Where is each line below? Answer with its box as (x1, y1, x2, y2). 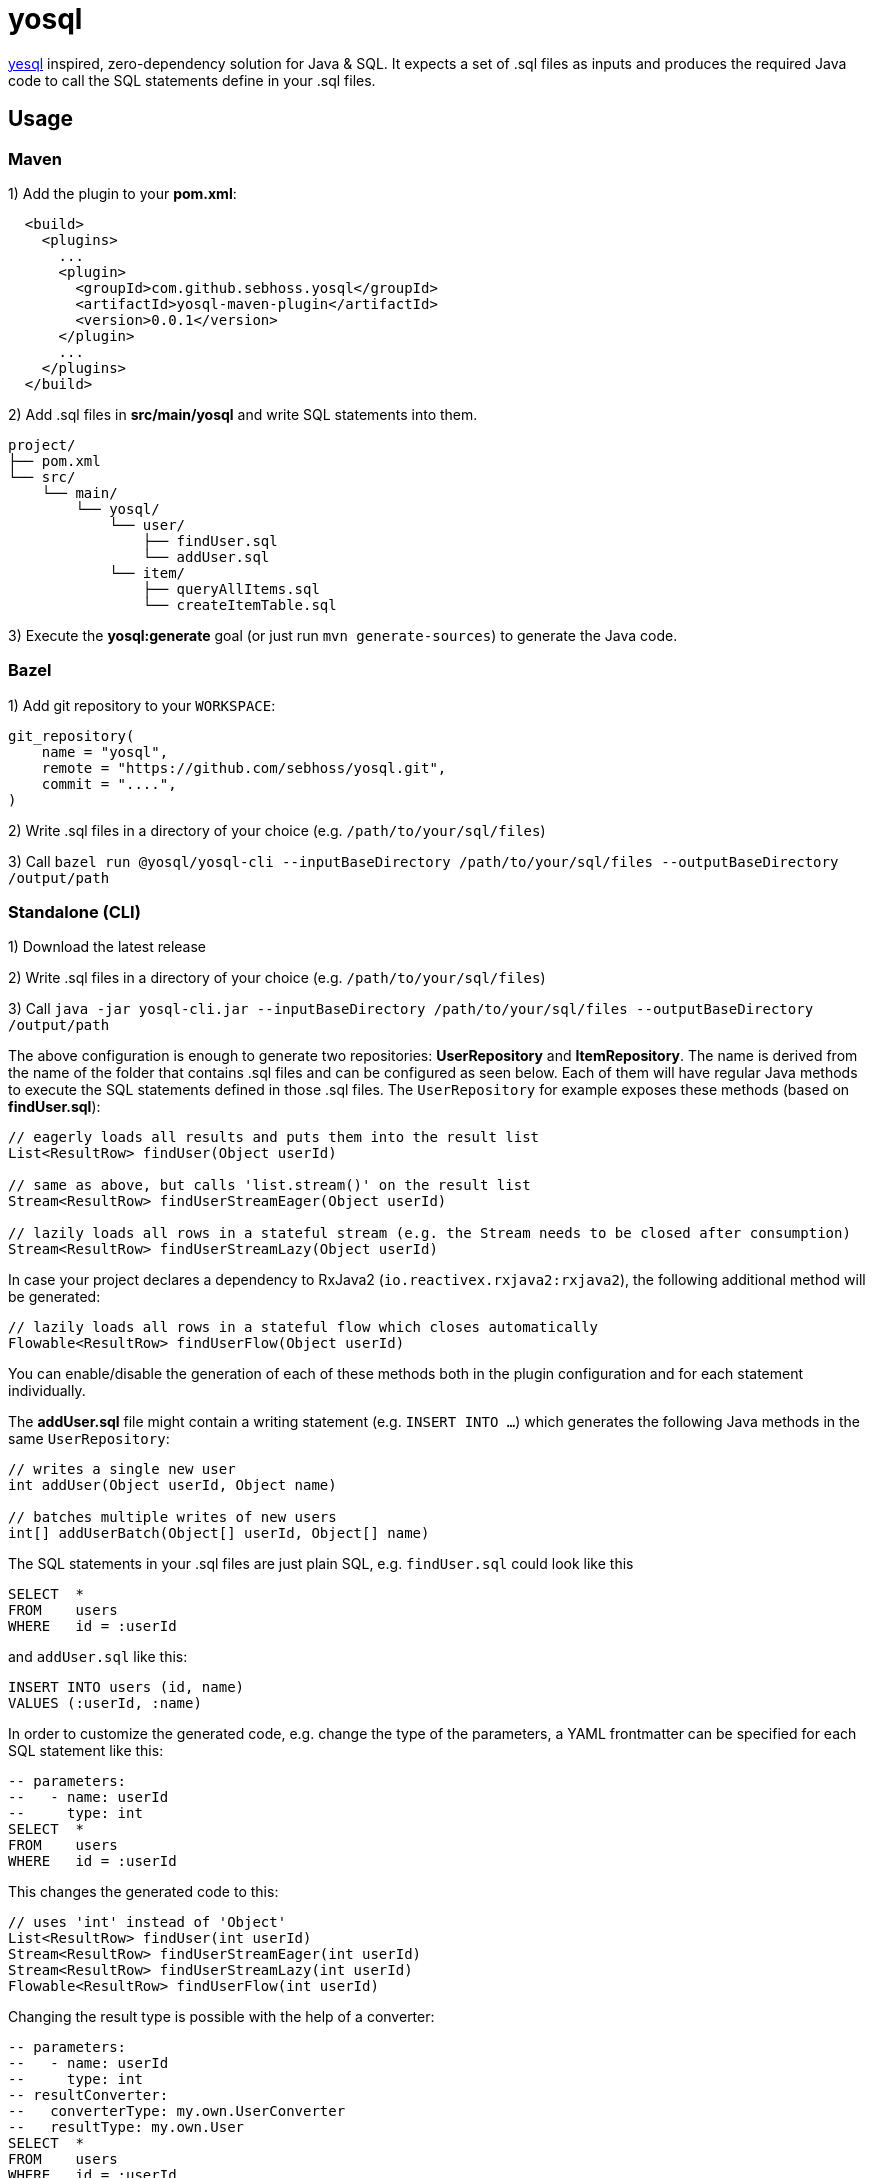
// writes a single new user (8, 1461, 236, 1478)
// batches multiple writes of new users (8, 1509, 337, 1526)
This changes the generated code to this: (8, 1883, 279, 1901)
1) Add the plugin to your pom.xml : (8, 184, 237, 202)
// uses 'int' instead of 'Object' (8, 1914, 287, 1931)
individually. (8, 1382, 86, 1400)
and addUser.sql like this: (8, 1648, 188, 1666)
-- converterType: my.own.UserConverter (8, 2103, 346, 2120)
